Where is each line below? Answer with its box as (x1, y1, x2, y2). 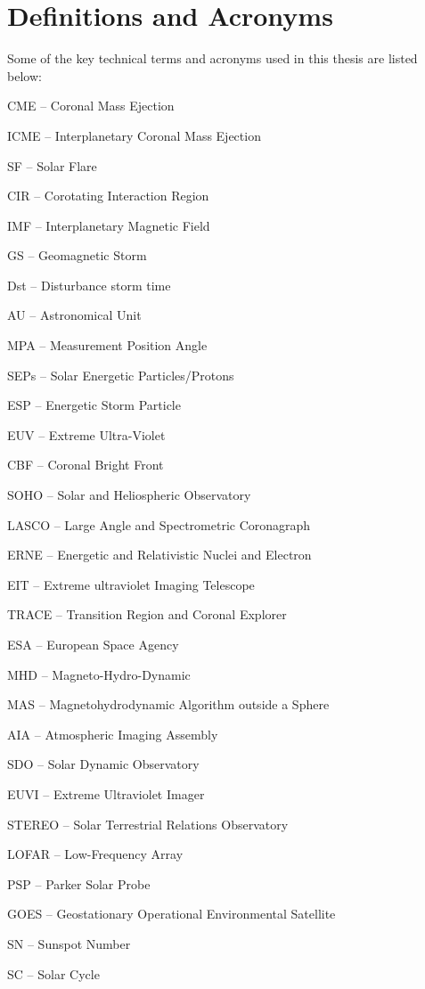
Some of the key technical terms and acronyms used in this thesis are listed (7, 49, 418, 68)
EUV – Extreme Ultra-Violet (7, 425, 166, 444)
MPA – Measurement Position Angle (7, 336, 208, 355)
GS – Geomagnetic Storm (7, 246, 147, 265)
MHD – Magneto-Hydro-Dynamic (7, 665, 191, 683)
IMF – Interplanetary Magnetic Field (7, 216, 210, 234)
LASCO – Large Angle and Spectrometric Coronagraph (7, 515, 311, 534)
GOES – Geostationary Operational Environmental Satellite (7, 904, 336, 923)
